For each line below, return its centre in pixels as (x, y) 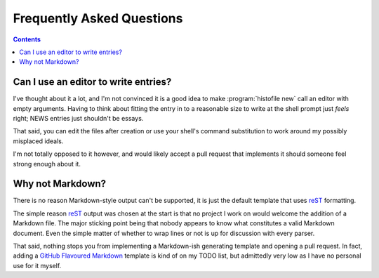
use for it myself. (37, 265)
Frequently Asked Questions (98, 18)
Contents (27, 39)
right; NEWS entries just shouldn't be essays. (78, 119)
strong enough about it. (47, 164)
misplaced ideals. (38, 141)
